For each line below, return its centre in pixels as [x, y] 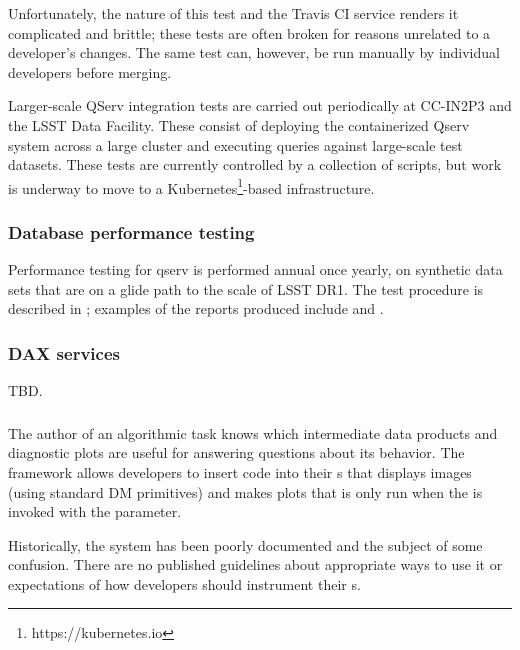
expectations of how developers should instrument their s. [184, 583]
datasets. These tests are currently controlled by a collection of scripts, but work [255, 164]
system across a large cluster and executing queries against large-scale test [235, 144]
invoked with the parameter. [95, 511]
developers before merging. [90, 71]
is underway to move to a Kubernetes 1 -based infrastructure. [191, 186]
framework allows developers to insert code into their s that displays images [240, 471]
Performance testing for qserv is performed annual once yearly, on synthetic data [255, 269]
